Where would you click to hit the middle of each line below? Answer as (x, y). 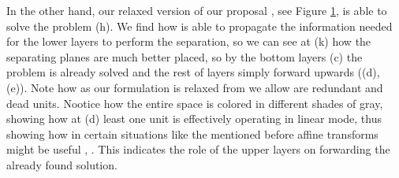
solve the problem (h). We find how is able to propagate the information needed (199, 26)
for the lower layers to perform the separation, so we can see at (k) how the (189, 41)
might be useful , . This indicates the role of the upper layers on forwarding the (198, 149)
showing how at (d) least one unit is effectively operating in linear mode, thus (194, 119)
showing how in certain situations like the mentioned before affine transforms (192, 133)
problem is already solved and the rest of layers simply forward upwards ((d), (193, 72)
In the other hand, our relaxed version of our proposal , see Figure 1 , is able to (197, 10)
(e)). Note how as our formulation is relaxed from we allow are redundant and (195, 87)
